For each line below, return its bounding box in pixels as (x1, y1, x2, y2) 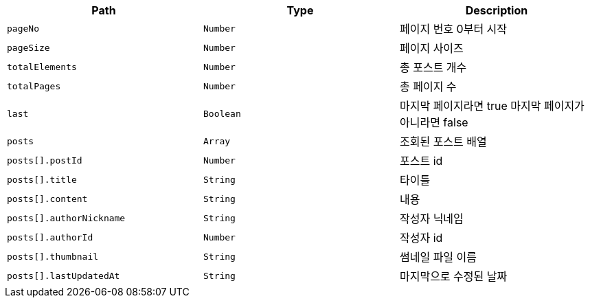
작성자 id (399, 231, 443, 245)
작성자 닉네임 (399, 212, 464, 225)
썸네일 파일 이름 (399, 250, 477, 264)
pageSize (7, 42, 50, 53)
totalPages (7, 80, 61, 91)
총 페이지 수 (399, 80, 457, 93)
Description (465, 3, 528, 17)
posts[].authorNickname (7, 212, 126, 223)
